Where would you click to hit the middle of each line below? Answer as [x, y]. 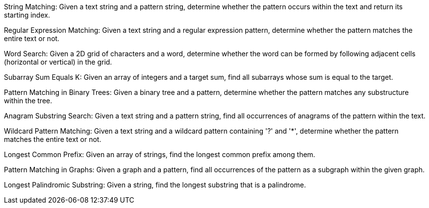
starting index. [27, 15]
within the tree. [28, 101]
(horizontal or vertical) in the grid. [58, 62]
